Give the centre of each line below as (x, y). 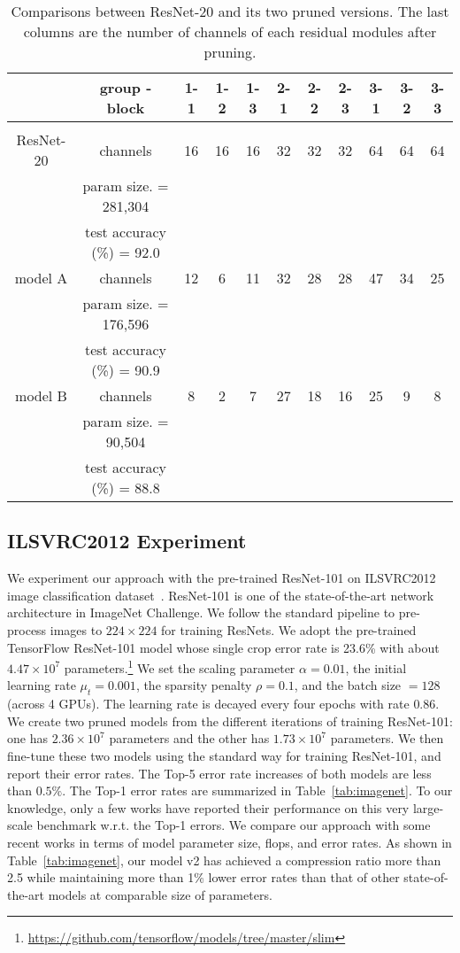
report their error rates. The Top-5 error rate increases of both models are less (219, 773)
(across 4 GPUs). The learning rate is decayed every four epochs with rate (208, 704)
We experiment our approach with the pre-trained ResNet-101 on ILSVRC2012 (222, 578)
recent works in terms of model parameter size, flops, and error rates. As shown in (230, 842)
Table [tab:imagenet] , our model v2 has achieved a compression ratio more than (224, 860)
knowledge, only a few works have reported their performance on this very (208, 807)
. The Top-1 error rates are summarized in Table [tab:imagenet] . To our (257, 790)
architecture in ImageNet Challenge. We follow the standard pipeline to (201, 612)
